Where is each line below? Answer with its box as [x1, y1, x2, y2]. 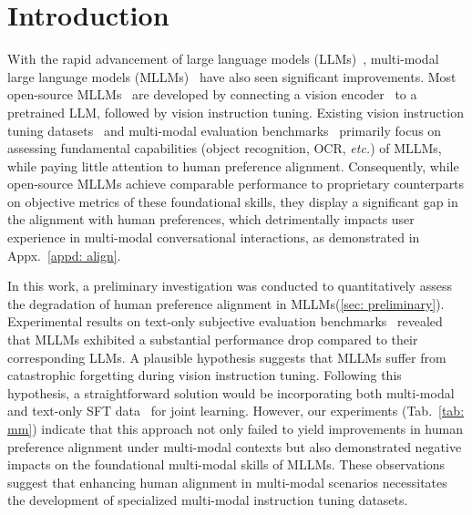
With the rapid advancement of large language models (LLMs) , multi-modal [7, 49, 439, 68]
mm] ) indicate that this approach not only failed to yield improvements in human [7, 419, 463, 438]
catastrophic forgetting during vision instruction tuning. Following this [7, 366, 402, 385]
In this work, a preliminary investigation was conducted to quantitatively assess [7, 276, 452, 295]
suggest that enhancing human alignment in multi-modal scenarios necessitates [7, 472, 447, 491]
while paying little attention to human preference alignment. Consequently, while [7, 156, 459, 175]
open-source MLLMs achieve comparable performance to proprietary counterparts [7, 174, 465, 193]
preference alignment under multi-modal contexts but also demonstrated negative [7, 437, 462, 456]
